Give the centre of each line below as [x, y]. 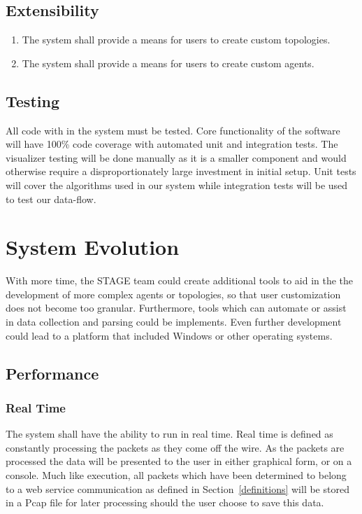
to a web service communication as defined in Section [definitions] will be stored [178, 488]
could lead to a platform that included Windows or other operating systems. [169, 335]
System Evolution [93, 247]
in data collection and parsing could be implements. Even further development [174, 322]
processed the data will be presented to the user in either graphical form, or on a [179, 461]
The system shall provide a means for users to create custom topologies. [176, 40]
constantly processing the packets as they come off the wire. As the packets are [175, 447]
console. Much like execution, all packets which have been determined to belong [176, 475]
